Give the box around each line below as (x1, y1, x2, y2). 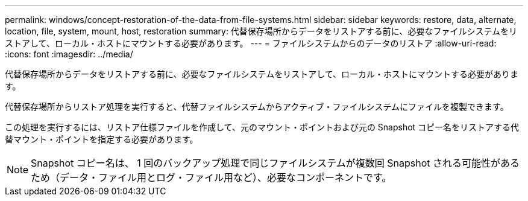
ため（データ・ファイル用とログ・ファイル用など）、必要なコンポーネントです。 (31, 171, 392, 183)
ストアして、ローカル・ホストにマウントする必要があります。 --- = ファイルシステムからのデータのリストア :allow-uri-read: (5, 38, 497, 48)
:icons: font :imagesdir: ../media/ (5, 49, 133, 59)
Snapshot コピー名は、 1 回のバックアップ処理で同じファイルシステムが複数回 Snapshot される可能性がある (31, 157, 520, 169)
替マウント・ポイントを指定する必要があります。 (5, 134, 198, 144)
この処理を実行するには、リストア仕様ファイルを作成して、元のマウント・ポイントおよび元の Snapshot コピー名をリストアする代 (5, 122, 520, 132)
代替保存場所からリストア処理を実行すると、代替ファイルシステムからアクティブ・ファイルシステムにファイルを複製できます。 (5, 101, 509, 112)
